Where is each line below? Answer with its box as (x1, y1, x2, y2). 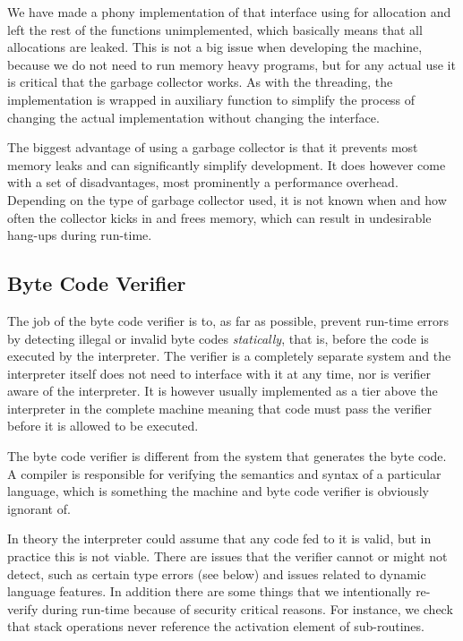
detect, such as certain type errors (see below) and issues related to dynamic (7, 564, 426, 583)
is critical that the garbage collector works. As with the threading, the (7, 73, 393, 91)
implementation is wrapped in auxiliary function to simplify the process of (7, 90, 416, 108)
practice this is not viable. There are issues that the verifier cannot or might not (7, 547, 448, 566)
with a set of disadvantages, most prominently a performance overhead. (7, 173, 399, 192)
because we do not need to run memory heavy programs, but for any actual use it (7, 55, 456, 73)
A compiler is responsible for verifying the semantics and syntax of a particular (7, 464, 442, 483)
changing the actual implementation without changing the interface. (7, 107, 380, 126)
